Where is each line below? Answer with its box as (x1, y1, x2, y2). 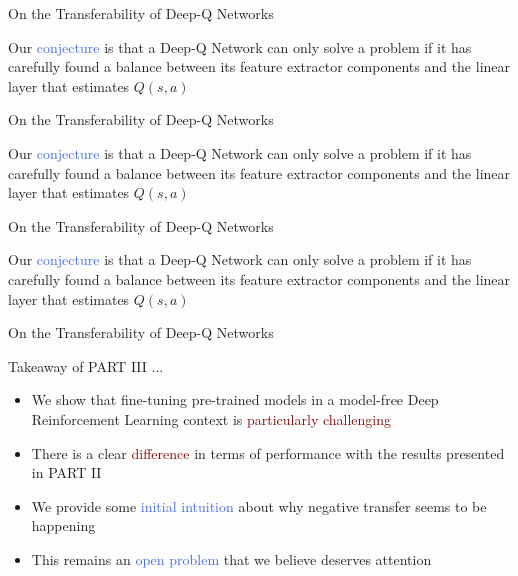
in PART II (31, 462, 102, 483)
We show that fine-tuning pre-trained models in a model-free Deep (31, 389, 439, 410)
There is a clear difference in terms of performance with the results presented (31, 442, 505, 463)
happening (31, 515, 96, 536)
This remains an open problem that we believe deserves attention (31, 548, 432, 569)
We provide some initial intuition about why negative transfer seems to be (31, 495, 487, 516)
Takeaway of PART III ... (8, 355, 164, 376)
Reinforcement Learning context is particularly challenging (31, 408, 392, 429)
